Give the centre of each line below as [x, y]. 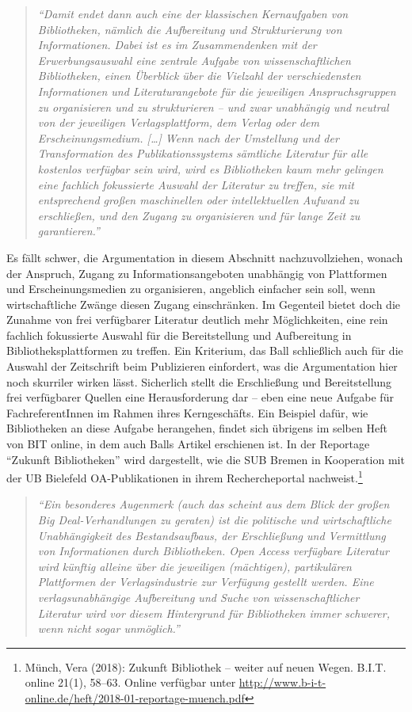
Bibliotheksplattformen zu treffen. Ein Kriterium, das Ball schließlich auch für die [205, 350]
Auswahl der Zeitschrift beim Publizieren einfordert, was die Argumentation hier [202, 366]
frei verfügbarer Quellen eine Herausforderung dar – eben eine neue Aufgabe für [200, 397]
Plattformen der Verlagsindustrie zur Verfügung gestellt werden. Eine [206, 582]
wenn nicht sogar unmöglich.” [109, 628]
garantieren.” [69, 231]
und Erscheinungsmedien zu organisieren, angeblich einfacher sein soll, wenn [191, 289]
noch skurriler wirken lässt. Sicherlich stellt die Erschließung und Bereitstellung [199, 381]
